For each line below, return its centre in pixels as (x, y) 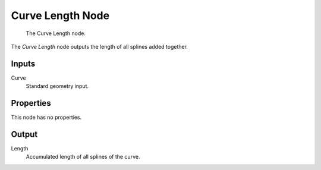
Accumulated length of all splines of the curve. (83, 157)
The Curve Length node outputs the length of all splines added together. (100, 46)
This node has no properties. (46, 117)
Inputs (23, 63)
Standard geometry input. (57, 86)
